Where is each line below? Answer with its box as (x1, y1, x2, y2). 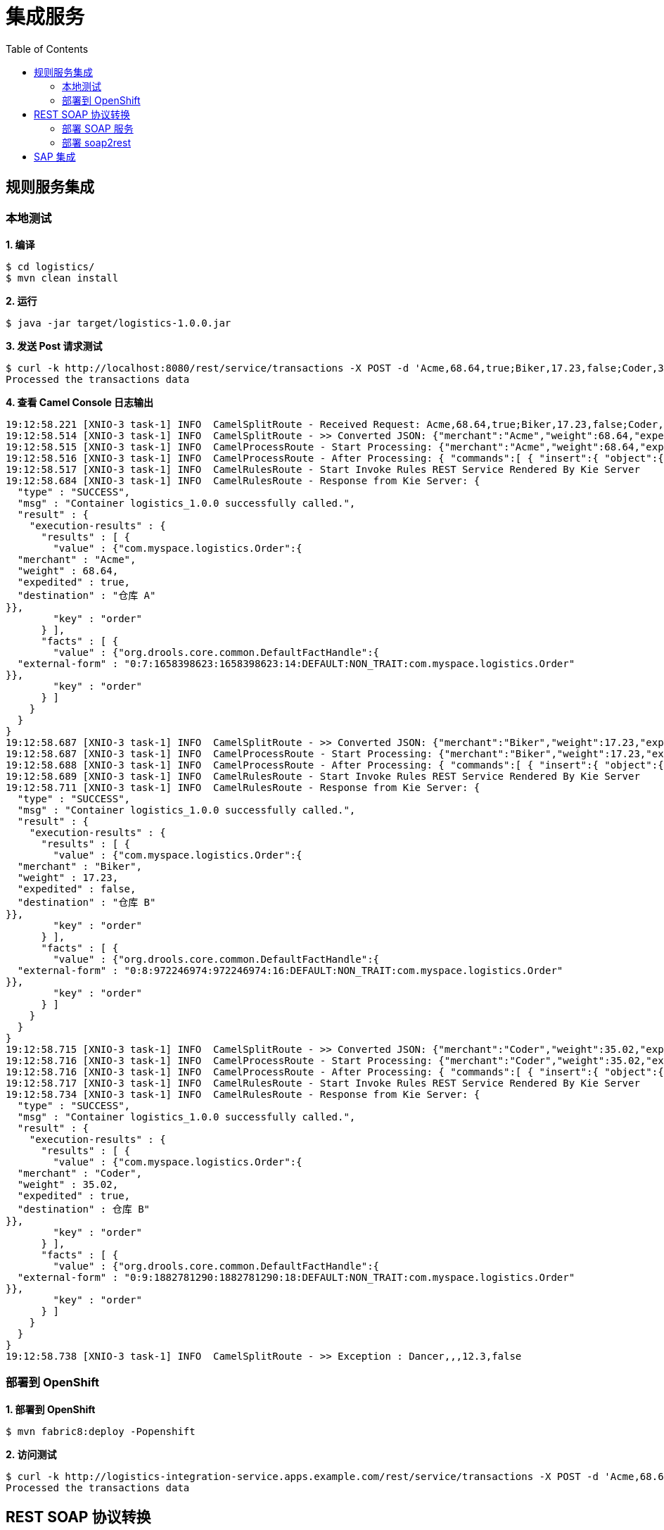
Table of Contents (6, 42, 89, 55)
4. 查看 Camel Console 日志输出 (6, 396, 154, 408)
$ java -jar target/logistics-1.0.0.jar (6, 317, 231, 329)
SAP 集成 (34, 150, 76, 163)
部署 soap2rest (62, 136, 131, 148)
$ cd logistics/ (6, 260, 95, 272)
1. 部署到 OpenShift (6, 1403, 96, 1415)
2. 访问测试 (6, 1448, 57, 1460)
